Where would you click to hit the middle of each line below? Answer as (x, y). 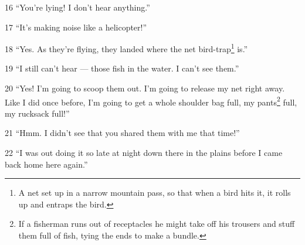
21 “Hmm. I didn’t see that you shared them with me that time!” (122, 133)
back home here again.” (46, 164)
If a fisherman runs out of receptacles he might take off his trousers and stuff (157, 224)
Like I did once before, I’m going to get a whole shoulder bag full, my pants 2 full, (151, 101)
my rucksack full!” (37, 113)
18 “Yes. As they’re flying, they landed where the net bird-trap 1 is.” (126, 48)
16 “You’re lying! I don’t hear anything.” (77, 7)
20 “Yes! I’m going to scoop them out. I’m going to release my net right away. (145, 88)
